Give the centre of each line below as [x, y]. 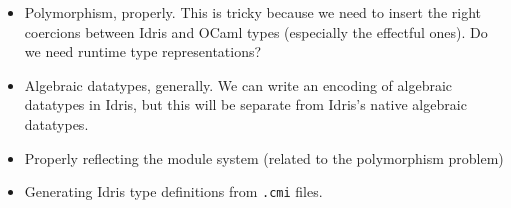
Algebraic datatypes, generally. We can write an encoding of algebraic [238, 84]
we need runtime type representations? [143, 51]
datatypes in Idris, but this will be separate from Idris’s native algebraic [245, 104]
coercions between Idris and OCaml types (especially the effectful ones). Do [256, 31]
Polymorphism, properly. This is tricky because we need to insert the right [252, 12]
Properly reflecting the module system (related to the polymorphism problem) [264, 157]
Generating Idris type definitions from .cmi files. [173, 191]
